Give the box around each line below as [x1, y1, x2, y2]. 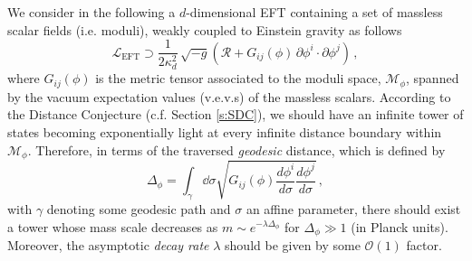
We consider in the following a [7, 3, 176, 21]
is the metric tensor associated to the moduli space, [95, 69, 381, 88]
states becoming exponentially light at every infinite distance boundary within [7, 122, 442, 141]
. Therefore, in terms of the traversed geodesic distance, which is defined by [27, 140, 446, 159]
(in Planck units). [351, 217, 448, 236]
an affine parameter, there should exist [246, 199, 461, 218]
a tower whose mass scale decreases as [7, 217, 218, 236]
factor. [406, 235, 442, 254]
